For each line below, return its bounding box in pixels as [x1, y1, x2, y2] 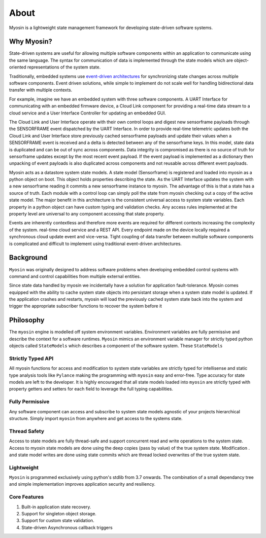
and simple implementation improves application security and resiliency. [9, 481, 156, 487]
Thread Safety [9, 428, 44, 434]
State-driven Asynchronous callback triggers [21, 524, 113, 530]
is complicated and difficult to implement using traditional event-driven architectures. [9, 241, 182, 247]
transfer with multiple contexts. [9, 87, 72, 93]
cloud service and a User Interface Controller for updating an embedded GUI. [9, 110, 166, 116]
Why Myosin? [9, 37, 53, 46]
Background [9, 253, 48, 262]
